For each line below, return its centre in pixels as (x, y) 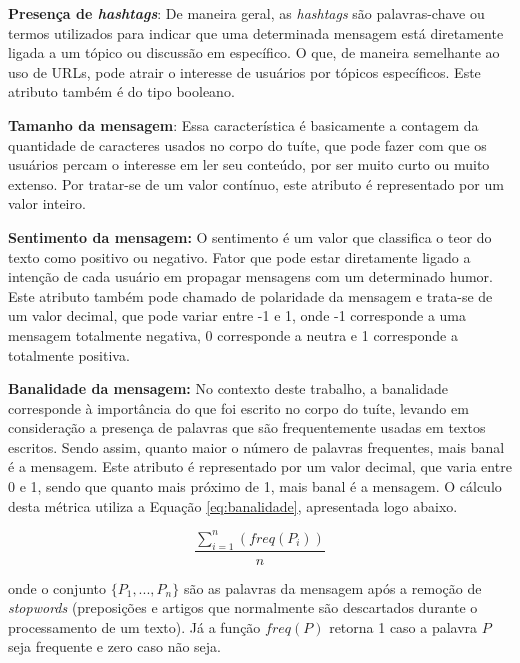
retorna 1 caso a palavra (403, 626)
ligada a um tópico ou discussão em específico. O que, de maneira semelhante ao (254, 52)
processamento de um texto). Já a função (134, 626)
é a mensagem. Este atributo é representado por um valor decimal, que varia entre (260, 466)
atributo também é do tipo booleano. (121, 91)
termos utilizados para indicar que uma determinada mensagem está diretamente (256, 32)
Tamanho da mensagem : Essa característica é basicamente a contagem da (243, 124)
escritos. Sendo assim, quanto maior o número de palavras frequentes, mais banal (256, 446)
